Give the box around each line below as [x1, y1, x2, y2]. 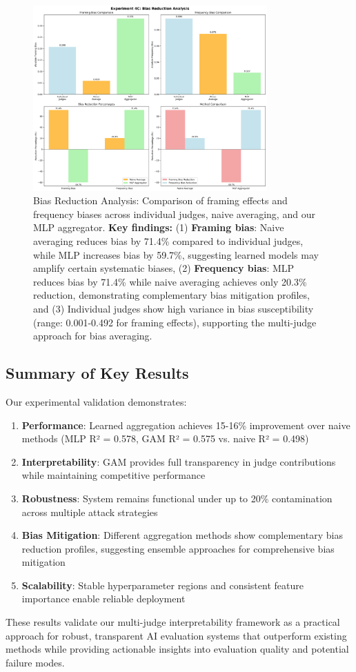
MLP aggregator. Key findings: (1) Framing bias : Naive [33, 220, 284, 235]
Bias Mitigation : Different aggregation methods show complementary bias [21, 528, 343, 542]
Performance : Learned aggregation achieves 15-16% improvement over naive [21, 417, 350, 432]
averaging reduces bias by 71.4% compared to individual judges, [33, 234, 304, 248]
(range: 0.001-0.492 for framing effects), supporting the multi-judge [33, 315, 317, 329]
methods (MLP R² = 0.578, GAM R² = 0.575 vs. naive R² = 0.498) [21, 431, 309, 446]
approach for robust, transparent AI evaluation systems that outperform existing [6, 628, 347, 642]
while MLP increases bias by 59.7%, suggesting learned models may [33, 247, 319, 261]
